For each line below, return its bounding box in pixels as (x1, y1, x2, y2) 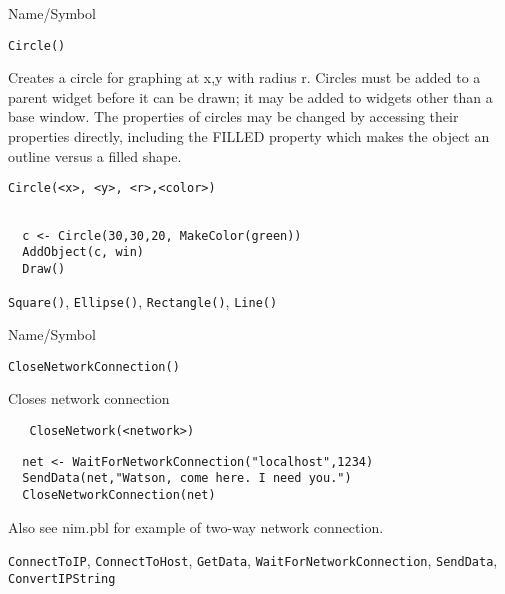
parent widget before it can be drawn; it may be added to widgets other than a (8, 86, 493, 107)
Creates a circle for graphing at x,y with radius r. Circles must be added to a (8, 67, 481, 88)
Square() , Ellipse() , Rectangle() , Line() (8, 290, 278, 311)
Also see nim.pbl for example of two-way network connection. (8, 516, 384, 537)
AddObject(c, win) (22, 245, 145, 260)
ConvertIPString (8, 571, 116, 586)
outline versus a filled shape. (8, 145, 182, 166)
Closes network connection (8, 388, 170, 409)
